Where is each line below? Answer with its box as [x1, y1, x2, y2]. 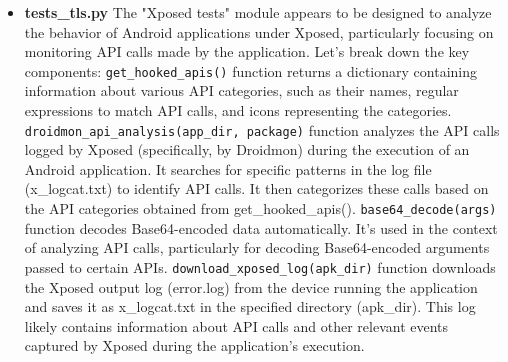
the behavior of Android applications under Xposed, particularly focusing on [24, 21, 494, 42]
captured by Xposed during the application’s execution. [24, 335, 365, 356]
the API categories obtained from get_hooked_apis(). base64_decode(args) [24, 198, 497, 219]
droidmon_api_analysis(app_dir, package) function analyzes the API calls [24, 119, 500, 140]
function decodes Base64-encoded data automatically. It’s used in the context [24, 217, 498, 238]
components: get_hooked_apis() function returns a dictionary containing [24, 60, 477, 81]
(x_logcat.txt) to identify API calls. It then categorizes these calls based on [24, 178, 489, 199]
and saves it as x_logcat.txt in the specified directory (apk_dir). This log [24, 296, 476, 317]
